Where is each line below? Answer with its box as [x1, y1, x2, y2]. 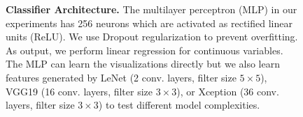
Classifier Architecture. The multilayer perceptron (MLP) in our [6, 2, 297, 16]
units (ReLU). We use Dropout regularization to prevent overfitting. [6, 29, 298, 44]
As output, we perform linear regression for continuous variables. [6, 42, 283, 57]
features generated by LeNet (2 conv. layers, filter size [6, 70, 237, 84]
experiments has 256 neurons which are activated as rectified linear [6, 15, 293, 30]
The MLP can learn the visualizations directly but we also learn [6, 56, 280, 71]
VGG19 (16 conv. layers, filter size [6, 84, 153, 98]
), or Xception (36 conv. [176, 84, 279, 98]
